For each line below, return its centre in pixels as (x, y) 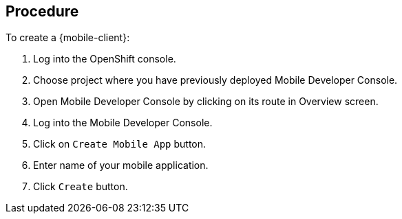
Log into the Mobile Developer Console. (123, 123)
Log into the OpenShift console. (105, 59)
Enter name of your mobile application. (121, 165)
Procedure (42, 11)
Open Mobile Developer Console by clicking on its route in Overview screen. (206, 102)
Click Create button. (81, 187)
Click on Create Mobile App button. (120, 144)
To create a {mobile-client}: (68, 38)
